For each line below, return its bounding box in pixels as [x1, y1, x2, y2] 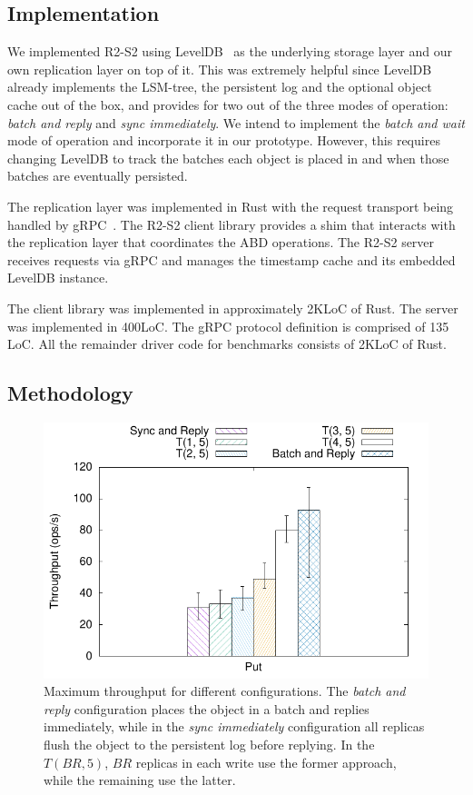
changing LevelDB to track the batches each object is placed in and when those [7, 148, 449, 167]
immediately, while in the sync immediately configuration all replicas [44, 717, 425, 736]
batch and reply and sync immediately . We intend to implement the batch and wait [7, 113, 465, 132]
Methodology [7, 379, 133, 407]
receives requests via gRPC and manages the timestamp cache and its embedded [7, 250, 456, 269]
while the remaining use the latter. [44, 770, 236, 790]
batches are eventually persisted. [7, 166, 188, 185]
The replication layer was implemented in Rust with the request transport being [7, 196, 454, 215]
